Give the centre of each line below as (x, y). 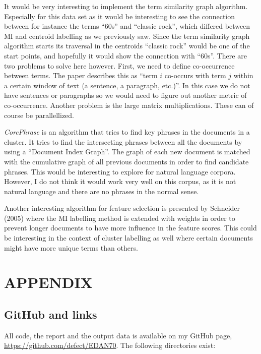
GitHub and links (51, 314)
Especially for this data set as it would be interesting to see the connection (120, 16)
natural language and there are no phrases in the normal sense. (102, 191)
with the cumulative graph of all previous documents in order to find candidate (126, 161)
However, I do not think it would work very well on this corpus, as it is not (120, 181)
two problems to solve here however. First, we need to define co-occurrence (119, 65)
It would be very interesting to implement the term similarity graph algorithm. (126, 6)
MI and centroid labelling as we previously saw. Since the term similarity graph (127, 36)
